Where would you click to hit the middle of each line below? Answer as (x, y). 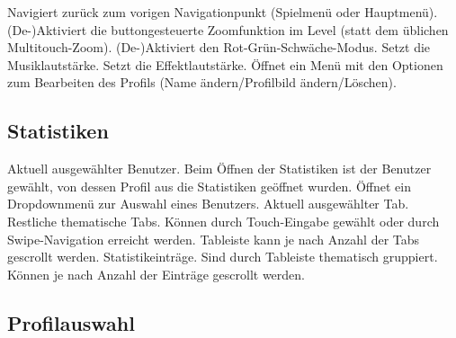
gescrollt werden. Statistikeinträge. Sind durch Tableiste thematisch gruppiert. (223, 257)
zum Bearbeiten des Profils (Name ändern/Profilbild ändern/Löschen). (202, 82)
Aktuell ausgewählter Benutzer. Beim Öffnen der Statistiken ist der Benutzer (219, 169)
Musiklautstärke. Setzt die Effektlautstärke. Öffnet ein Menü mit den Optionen (225, 64)
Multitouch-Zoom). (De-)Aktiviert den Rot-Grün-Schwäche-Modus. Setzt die (219, 47)
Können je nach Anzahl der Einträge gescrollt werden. (156, 274)
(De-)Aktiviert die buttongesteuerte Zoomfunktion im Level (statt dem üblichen (228, 29)
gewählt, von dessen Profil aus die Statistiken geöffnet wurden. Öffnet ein (209, 186)
